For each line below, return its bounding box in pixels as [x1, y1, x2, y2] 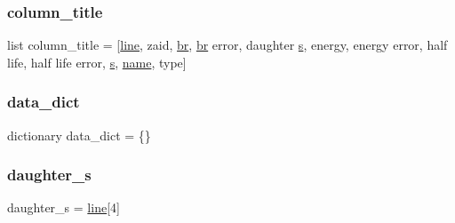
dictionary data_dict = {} [7, 125, 151, 144]
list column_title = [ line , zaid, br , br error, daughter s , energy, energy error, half [7, 36, 448, 54]
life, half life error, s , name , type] [7, 52, 187, 71]
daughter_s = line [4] [7, 198, 120, 217]
